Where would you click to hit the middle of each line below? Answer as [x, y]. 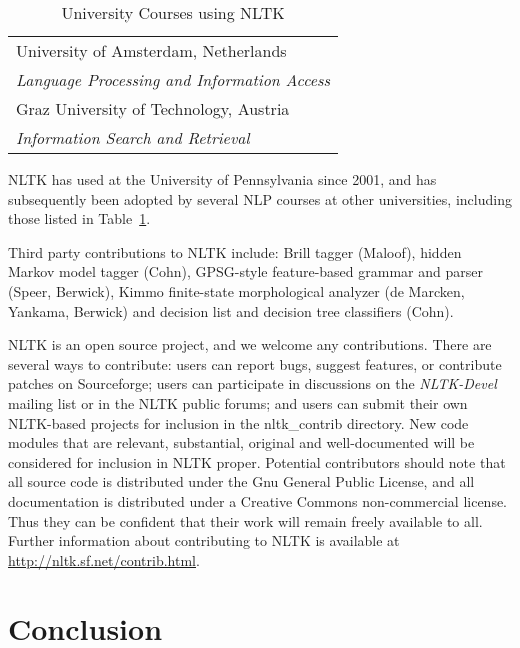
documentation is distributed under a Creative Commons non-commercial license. [257, 500]
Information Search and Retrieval [133, 137]
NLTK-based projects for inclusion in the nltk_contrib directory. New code [238, 422]
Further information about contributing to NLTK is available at [204, 540]
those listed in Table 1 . [79, 218]
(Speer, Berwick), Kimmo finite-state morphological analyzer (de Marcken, [236, 290]
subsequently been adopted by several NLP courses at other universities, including [260, 198]
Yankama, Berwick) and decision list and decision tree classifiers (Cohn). [231, 310]
